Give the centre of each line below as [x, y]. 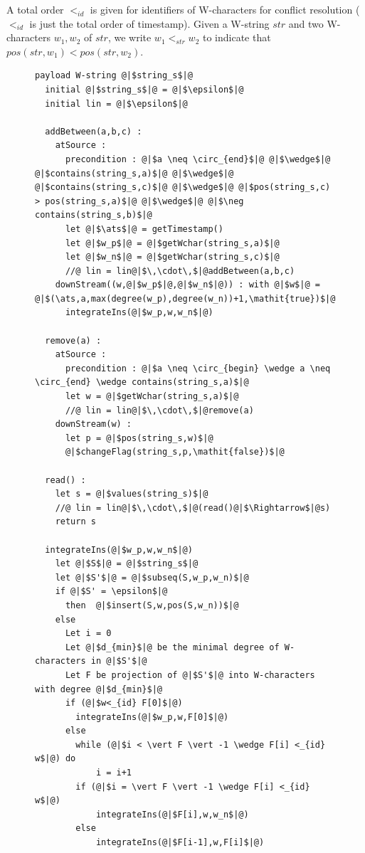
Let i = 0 [88, 634]
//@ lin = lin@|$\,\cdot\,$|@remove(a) [159, 410]
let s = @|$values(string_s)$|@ [132, 494]
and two [306, 23]
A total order [35, 9]
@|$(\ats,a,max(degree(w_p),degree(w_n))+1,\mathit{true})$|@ [185, 298]
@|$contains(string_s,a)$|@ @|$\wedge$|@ [134, 173]
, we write [129, 37]
